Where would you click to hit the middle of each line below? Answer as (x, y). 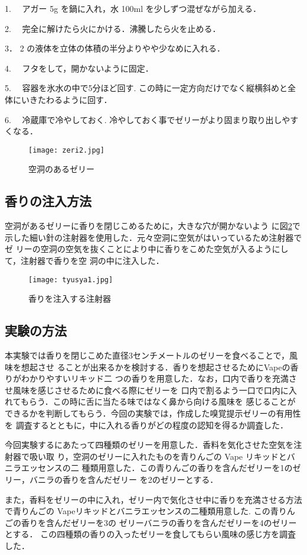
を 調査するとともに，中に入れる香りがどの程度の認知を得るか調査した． (146, 425)
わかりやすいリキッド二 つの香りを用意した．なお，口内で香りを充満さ (159, 378)
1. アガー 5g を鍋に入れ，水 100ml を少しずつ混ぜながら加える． (133, 8)
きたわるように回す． (71, 99)
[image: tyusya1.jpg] (71, 280)
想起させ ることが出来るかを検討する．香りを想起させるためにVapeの (156, 367)
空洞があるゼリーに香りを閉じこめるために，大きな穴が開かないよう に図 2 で (153, 226)
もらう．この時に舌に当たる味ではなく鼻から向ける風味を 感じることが (158, 401)
